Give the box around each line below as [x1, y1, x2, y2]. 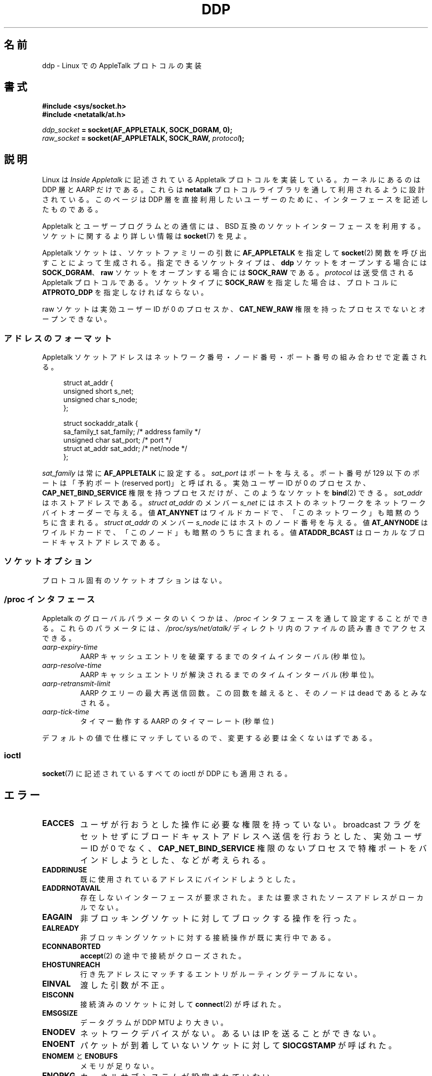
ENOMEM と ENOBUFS [42, 1052, 118, 1061]
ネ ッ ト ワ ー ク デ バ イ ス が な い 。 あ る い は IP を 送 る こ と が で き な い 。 [80, 1029, 381, 1039]
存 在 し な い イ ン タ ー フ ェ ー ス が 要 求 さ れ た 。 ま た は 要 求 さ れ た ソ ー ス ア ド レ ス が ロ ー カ [80, 893, 424, 902]
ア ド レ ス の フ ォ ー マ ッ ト [4, 333, 112, 343]
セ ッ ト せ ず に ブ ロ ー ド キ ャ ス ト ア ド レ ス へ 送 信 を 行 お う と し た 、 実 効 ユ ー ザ [80, 831, 422, 842]
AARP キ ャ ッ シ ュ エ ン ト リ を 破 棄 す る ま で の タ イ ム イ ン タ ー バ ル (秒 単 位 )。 [80, 652, 369, 661]
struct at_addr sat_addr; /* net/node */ [63, 444, 187, 453]
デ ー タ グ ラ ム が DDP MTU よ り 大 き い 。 [80, 1018, 228, 1027]
